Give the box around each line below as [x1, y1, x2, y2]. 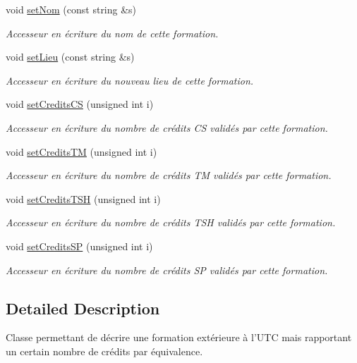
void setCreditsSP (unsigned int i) [6, 238, 153, 253]
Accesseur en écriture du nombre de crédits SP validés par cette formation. [6, 262, 328, 277]
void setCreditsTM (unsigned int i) [6, 144, 157, 159]
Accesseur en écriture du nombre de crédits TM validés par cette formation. [6, 168, 332, 183]
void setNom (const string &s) [6, 2, 137, 16]
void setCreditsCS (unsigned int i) [6, 97, 154, 111]
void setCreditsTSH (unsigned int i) [6, 191, 161, 206]
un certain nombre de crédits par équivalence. [6, 343, 203, 358]
